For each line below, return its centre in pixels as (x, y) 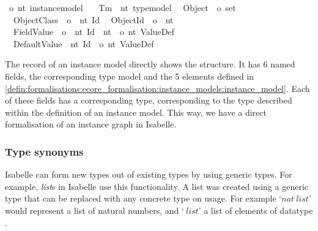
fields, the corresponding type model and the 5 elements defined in (130, 76)
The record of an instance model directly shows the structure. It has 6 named (150, 64)
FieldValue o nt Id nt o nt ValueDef (94, 32)
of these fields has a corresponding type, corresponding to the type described (149, 100)
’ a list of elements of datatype (256, 210)
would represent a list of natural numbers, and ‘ (94, 210)
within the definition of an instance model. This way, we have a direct (136, 112)
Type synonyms (44, 151)
